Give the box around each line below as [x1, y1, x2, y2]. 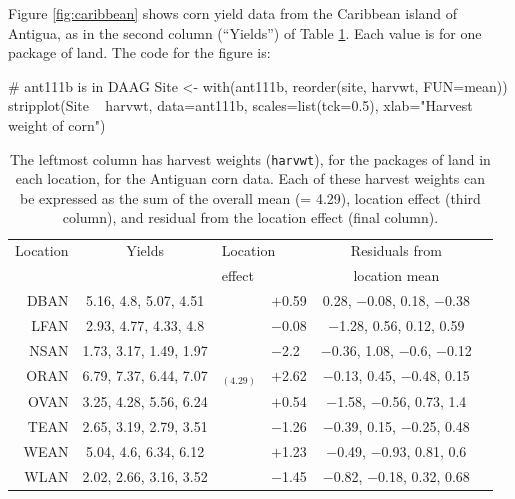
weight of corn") [8, 114, 106, 135]
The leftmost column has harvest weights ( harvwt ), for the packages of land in [9, 148, 491, 169]
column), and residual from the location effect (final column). [62, 207, 439, 228]
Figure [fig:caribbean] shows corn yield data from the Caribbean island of [8, 3, 458, 23]
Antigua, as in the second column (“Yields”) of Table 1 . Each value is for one [8, 22, 482, 43]
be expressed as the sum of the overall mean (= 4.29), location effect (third [20, 187, 481, 208]
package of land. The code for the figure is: [8, 42, 271, 63]
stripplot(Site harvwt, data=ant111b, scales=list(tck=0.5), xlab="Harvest [8, 95, 473, 116]
